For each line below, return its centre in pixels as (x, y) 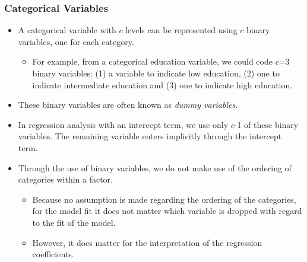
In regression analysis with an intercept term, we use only (123, 124)
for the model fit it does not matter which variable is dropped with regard (167, 211)
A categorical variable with (67, 30)
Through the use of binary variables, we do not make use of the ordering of (155, 167)
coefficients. (53, 254)
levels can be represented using (181, 30)
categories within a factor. (66, 179)
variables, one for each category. (76, 41)
